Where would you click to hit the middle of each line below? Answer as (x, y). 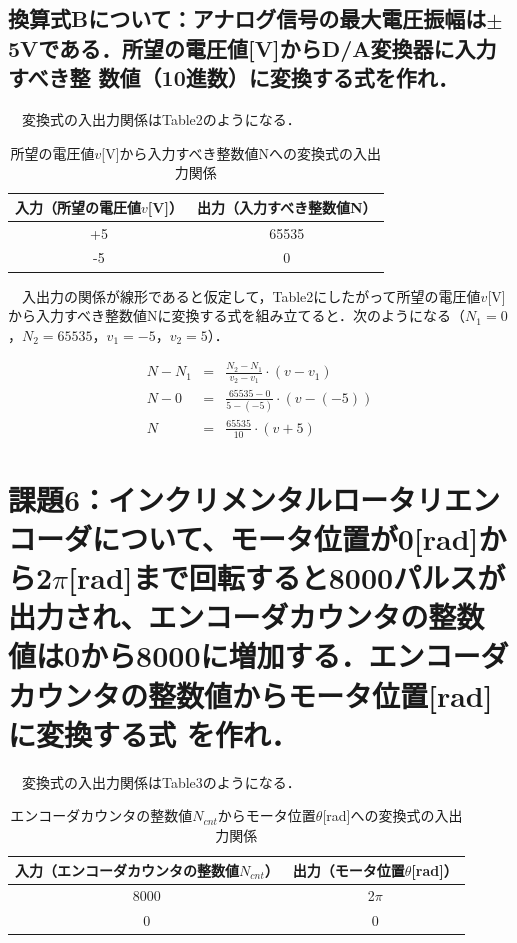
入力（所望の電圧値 (78, 206)
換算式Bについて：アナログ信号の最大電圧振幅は (247, 18)
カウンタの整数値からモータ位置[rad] (250, 694)
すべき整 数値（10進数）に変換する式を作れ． (233, 77)
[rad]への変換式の (378, 815)
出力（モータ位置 (348, 869)
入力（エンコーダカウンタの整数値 (127, 869)
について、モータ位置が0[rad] (285, 537)
